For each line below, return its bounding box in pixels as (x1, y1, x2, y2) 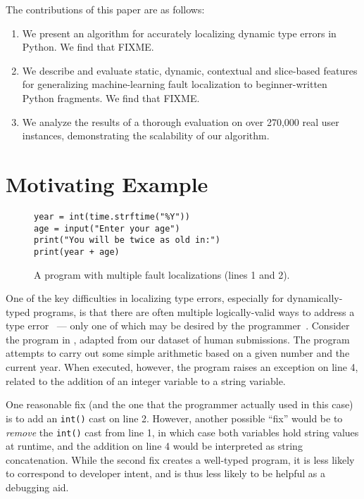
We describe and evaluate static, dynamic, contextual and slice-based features (22, 63, 358, 77)
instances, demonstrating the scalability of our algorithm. (22, 128, 270, 143)
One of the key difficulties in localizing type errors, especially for (6, 291, 284, 305)
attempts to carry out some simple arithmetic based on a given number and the (6, 346, 350, 360)
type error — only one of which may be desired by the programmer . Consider (6, 318, 350, 333)
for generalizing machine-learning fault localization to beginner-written (22, 77, 327, 91)
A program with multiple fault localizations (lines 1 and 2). (34, 267, 290, 282)
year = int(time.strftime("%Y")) (34, 211, 190, 222)
